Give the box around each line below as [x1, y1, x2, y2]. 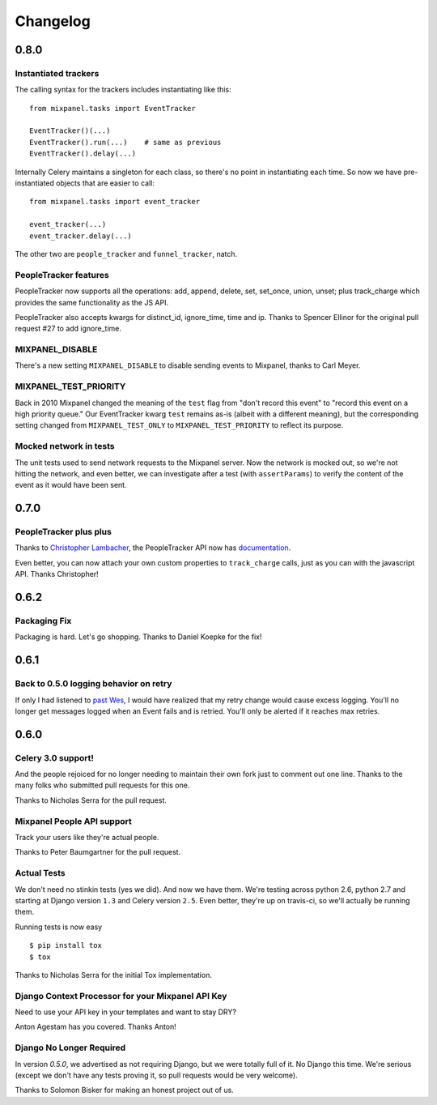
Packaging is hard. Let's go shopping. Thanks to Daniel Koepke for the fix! [15, 632, 262, 642]
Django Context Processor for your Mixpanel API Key [15, 990, 227, 1001]
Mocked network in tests [15, 441, 115, 452]
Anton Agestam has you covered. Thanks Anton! [15, 1022, 177, 1032]
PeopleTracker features [15, 269, 109, 280]
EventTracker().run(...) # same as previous [29, 138, 222, 147]
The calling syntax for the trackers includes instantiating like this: [15, 85, 231, 95]
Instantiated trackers [15, 67, 100, 79]
